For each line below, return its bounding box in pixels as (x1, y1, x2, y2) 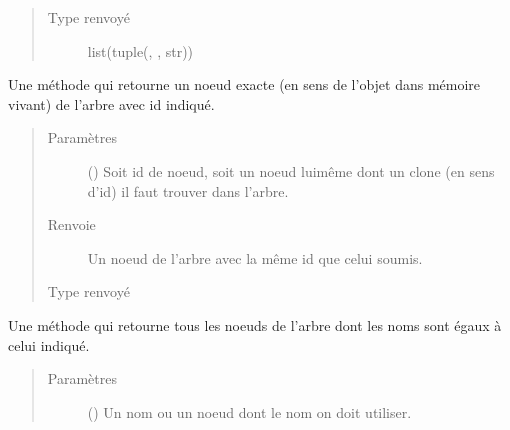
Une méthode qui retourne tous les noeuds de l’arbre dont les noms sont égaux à (8, 314, 502, 335)
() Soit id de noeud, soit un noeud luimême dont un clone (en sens (87, 160, 495, 181)
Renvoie (47, 214, 96, 235)
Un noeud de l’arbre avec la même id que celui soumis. (87, 247, 423, 268)
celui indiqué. (8, 334, 90, 355)
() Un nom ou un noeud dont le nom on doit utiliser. (87, 401, 412, 422)
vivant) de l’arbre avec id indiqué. (8, 93, 215, 114)
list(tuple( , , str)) (87, 40, 194, 61)
